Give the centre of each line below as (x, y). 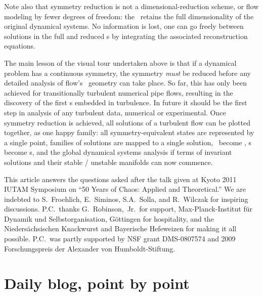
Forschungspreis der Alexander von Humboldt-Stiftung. (90, 248)
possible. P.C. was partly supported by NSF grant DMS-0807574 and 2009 (120, 239)
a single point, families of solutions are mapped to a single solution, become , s (128, 142)
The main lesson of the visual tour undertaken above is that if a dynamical (120, 62)
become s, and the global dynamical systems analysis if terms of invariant (118, 152)
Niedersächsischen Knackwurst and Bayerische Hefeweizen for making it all (120, 228)
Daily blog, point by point (97, 283)
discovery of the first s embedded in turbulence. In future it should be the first (126, 102)
